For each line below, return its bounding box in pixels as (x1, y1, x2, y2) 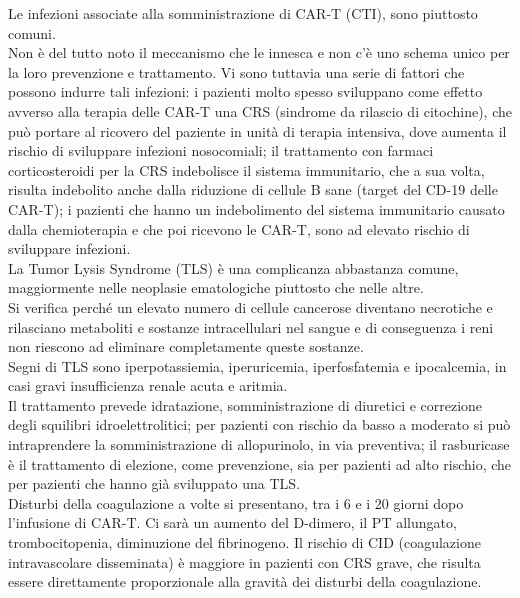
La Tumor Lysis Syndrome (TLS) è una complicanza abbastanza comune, (8, 257, 459, 278)
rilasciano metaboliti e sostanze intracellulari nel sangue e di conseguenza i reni (8, 316, 494, 337)
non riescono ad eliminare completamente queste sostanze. (8, 336, 364, 357)
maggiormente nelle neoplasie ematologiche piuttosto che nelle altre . (8, 277, 424, 298)
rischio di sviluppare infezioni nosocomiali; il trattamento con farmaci (8, 140, 434, 161)
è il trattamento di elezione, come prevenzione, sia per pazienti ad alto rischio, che (8, 453, 512, 474)
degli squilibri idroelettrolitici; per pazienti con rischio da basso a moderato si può (8, 414, 511, 435)
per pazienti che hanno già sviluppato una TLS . (8, 473, 301, 494)
